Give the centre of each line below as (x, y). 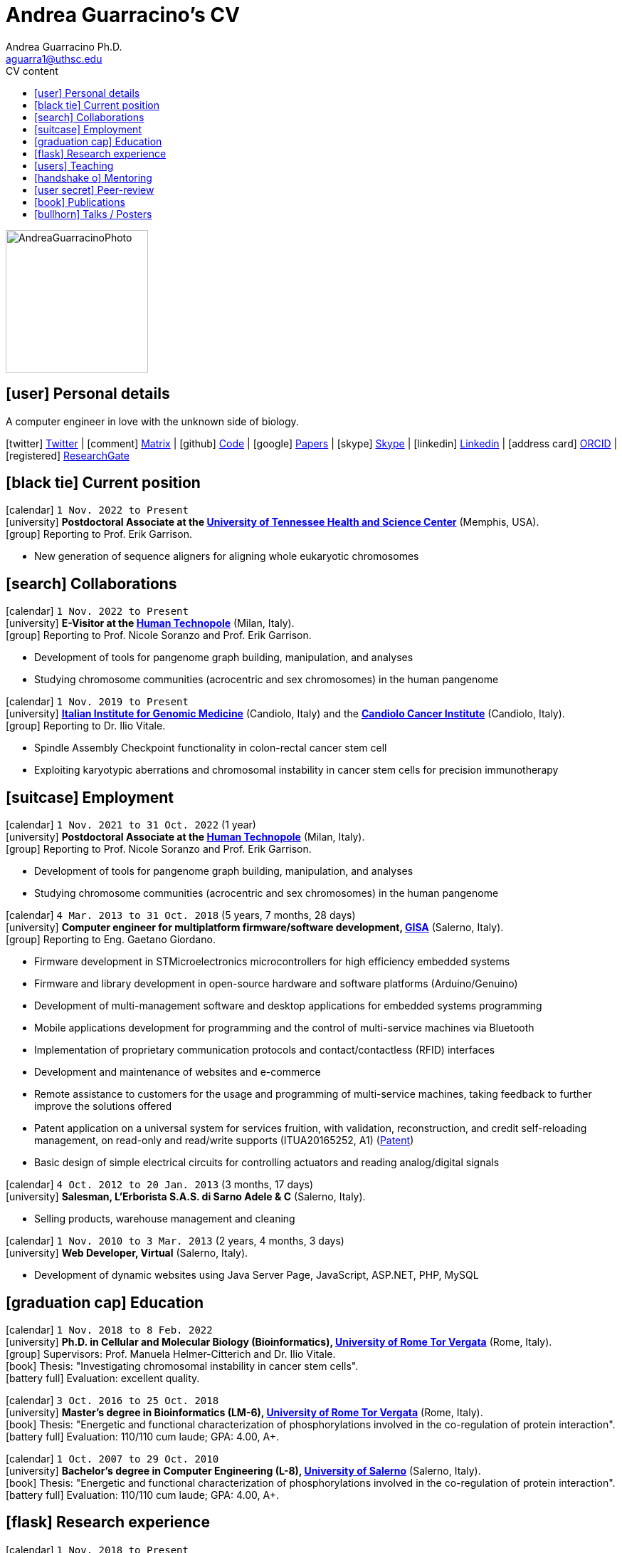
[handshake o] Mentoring (93, 177)
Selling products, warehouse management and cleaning (165, 1219)
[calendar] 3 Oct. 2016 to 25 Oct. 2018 (112, 1400)
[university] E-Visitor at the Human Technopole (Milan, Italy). (150, 623)
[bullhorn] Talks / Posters (93, 214)
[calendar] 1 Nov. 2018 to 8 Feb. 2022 (109, 1329)
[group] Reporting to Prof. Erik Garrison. (99, 534)
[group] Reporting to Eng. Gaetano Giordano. (111, 940)
